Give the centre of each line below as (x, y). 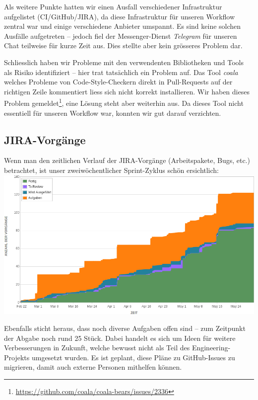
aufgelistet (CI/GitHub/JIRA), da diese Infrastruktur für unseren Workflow (120, 16)
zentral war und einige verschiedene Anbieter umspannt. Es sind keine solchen (123, 26)
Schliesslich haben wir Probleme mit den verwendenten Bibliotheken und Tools (124, 62)
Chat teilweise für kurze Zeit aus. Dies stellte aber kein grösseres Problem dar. (123, 45)
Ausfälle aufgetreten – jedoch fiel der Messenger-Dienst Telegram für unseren (121, 36)
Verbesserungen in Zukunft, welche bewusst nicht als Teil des (97, 348)
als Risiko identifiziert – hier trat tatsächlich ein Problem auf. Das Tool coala (121, 72)
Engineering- (211, 348)
